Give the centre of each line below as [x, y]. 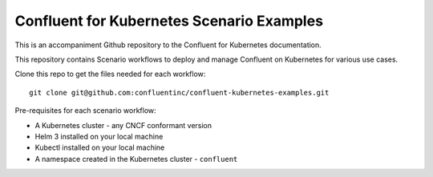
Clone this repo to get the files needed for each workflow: [110, 74]
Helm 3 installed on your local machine [99, 136]
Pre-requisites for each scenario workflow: [85, 111]
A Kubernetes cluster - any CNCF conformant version [123, 125]
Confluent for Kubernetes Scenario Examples [169, 21]
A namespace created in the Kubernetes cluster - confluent [136, 159]
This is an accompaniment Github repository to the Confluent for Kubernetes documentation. [168, 45]
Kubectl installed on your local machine [100, 147]
